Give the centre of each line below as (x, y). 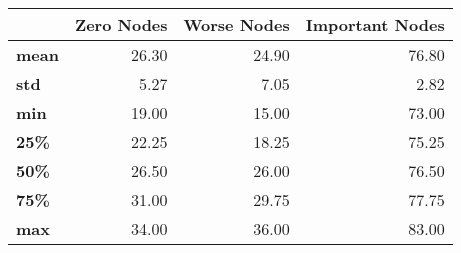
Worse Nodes (236, 24)
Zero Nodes (121, 24)
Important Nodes (375, 24)
